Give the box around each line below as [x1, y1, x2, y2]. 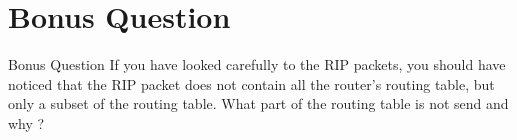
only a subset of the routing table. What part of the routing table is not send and [8, 93, 509, 114]
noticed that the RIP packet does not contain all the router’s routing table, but [8, 73, 495, 94]
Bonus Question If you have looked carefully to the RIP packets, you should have [8, 54, 506, 75]
